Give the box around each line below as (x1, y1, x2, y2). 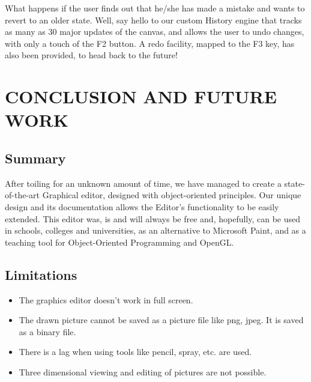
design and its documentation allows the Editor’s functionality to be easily (5, 200, 279, 213)
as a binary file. (19, 325, 76, 338)
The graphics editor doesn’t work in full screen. (19, 293, 193, 306)
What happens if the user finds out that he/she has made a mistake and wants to (5, 2, 305, 14)
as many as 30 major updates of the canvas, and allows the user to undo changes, (5, 25, 304, 38)
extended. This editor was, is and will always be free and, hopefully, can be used (5, 212, 301, 225)
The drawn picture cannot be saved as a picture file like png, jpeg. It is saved (19, 314, 304, 326)
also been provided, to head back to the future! (5, 49, 178, 61)
